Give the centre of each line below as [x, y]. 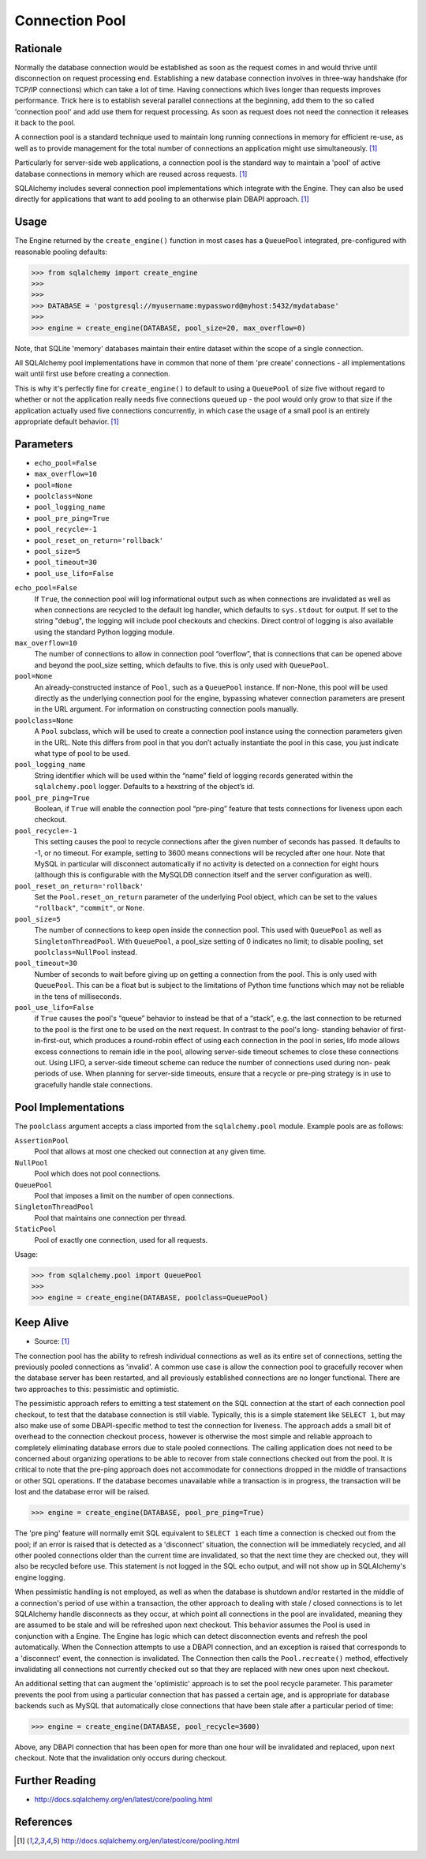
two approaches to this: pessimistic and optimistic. [97, 1389]
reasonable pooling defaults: [61, 252]
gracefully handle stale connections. [93, 1084]
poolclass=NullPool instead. [86, 952]
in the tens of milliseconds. [78, 996]
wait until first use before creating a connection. [93, 374]
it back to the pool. [45, 123]
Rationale [38, 49]
